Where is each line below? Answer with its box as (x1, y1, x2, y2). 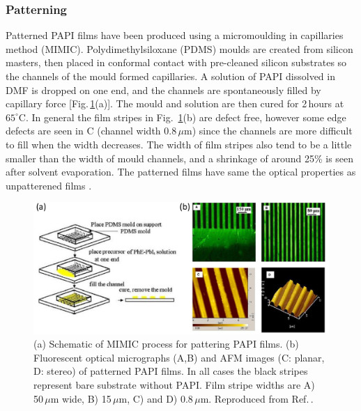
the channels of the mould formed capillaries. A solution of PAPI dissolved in (6, 69, 335, 83)
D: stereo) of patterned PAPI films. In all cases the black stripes (33, 364, 308, 378)
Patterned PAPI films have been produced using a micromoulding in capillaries (6, 28, 344, 42)
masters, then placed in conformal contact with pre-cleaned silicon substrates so (6, 55, 347, 70)
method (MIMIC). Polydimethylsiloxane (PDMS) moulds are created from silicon (6, 41, 353, 56)
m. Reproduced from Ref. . (200, 391, 314, 405)
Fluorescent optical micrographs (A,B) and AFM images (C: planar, (33, 350, 325, 364)
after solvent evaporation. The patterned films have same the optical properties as (6, 164, 356, 179)
